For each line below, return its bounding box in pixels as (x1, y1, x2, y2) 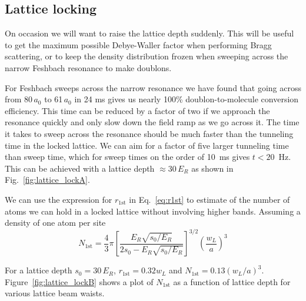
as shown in (191, 162, 234, 174)
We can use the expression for (5, 193, 112, 205)
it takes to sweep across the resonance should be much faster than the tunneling (5, 127, 294, 139)
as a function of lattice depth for (173, 275, 291, 287)
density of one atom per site (5, 216, 106, 229)
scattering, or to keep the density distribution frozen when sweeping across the (5, 50, 288, 62)
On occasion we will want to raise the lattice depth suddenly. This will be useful (5, 27, 294, 39)
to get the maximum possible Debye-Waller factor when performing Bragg (5, 38, 272, 51)
